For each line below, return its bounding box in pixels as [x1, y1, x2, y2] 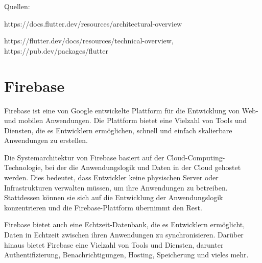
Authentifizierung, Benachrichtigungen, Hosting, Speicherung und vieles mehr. [4, 249, 249, 260]
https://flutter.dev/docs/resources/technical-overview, [4, 35, 174, 46]
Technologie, [4, 162, 43, 173]
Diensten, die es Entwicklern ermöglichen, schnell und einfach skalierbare [4, 125, 232, 135]
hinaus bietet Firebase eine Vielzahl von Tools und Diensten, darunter [4, 239, 224, 250]
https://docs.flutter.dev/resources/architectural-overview [4, 18, 182, 29]
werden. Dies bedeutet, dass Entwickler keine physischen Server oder [4, 172, 219, 183]
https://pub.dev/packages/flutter [4, 45, 109, 56]
